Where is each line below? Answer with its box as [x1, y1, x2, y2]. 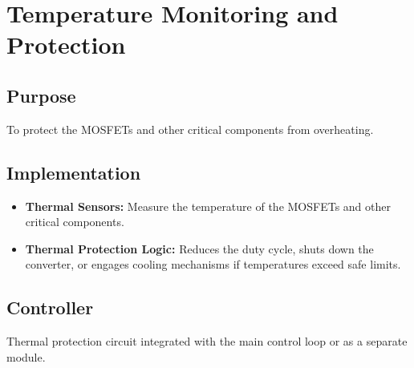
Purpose [6, 83, 76, 107]
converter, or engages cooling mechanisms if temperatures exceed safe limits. [25, 256, 401, 273]
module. [6, 348, 46, 365]
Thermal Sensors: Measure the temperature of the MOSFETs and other [25, 197, 391, 214]
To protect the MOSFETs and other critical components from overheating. [6, 120, 374, 137]
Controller [6, 295, 94, 320]
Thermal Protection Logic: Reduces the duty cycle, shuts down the [25, 240, 374, 257]
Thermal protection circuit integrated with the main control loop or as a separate [6, 333, 408, 350]
